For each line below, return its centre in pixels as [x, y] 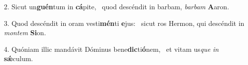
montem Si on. [25, 32]
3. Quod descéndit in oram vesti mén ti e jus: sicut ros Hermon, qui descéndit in [124, 23]
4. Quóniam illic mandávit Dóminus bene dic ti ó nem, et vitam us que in [112, 49]
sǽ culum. [19, 58]
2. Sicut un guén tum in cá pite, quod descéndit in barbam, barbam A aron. [117, 6]
